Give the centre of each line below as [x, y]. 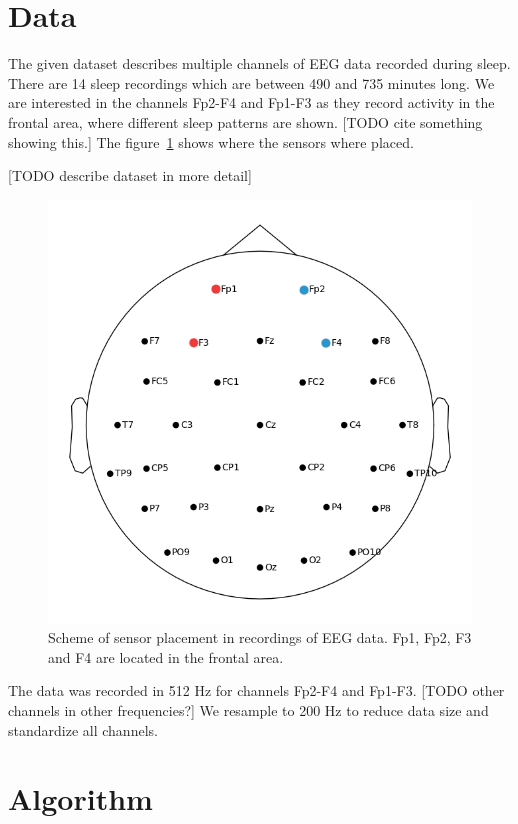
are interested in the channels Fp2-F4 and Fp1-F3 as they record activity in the [251, 102]
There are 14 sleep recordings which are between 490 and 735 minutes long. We [251, 82]
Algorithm [80, 798]
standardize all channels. [83, 729]
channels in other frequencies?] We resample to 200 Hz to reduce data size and [248, 710]
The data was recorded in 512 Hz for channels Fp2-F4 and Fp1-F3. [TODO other [256, 690]
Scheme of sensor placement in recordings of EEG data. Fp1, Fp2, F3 [260, 637]
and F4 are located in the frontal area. [166, 656]
